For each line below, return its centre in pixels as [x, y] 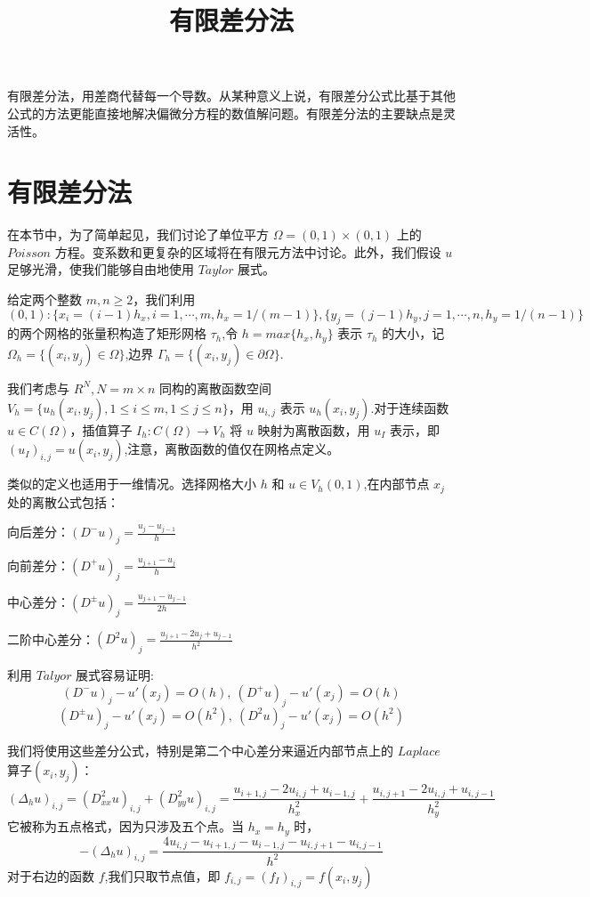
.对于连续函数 [410, 407]
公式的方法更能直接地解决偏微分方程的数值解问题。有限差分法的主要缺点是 [225, 113]
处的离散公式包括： [63, 501]
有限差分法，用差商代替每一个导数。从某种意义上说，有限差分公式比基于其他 [231, 96]
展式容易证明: [115, 675]
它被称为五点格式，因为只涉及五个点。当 [125, 826]
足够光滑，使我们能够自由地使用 [101, 269]
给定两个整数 [44, 299]
